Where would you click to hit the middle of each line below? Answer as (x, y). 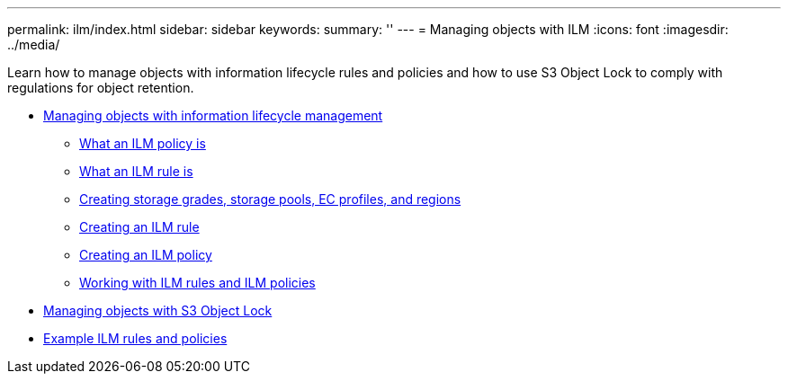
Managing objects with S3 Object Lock (158, 310)
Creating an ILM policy (146, 255)
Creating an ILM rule (139, 227)
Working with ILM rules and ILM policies (197, 283)
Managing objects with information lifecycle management (213, 115)
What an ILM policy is (143, 143)
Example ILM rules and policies (135, 338)
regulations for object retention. (101, 88)
